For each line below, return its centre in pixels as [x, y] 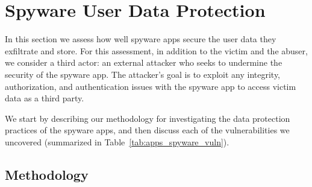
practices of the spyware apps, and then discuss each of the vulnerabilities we [147, 130]
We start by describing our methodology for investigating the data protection [148, 118]
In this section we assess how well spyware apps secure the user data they [141, 39]
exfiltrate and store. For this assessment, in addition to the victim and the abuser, [156, 50]
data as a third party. [45, 98]
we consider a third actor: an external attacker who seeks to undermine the [144, 62]
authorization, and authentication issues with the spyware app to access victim [151, 86]
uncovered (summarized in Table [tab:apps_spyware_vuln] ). [117, 141]
